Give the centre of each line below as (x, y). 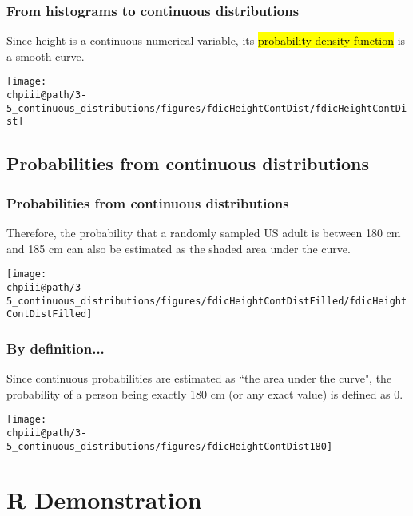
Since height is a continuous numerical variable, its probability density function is (206, 40)
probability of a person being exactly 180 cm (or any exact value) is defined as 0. (205, 393)
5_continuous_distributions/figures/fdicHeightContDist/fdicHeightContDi (207, 108)
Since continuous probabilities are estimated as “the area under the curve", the (199, 378)
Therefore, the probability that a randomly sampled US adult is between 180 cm (204, 233)
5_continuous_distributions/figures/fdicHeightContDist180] (170, 446)
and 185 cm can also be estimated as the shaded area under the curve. (179, 248)
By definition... (56, 348)
